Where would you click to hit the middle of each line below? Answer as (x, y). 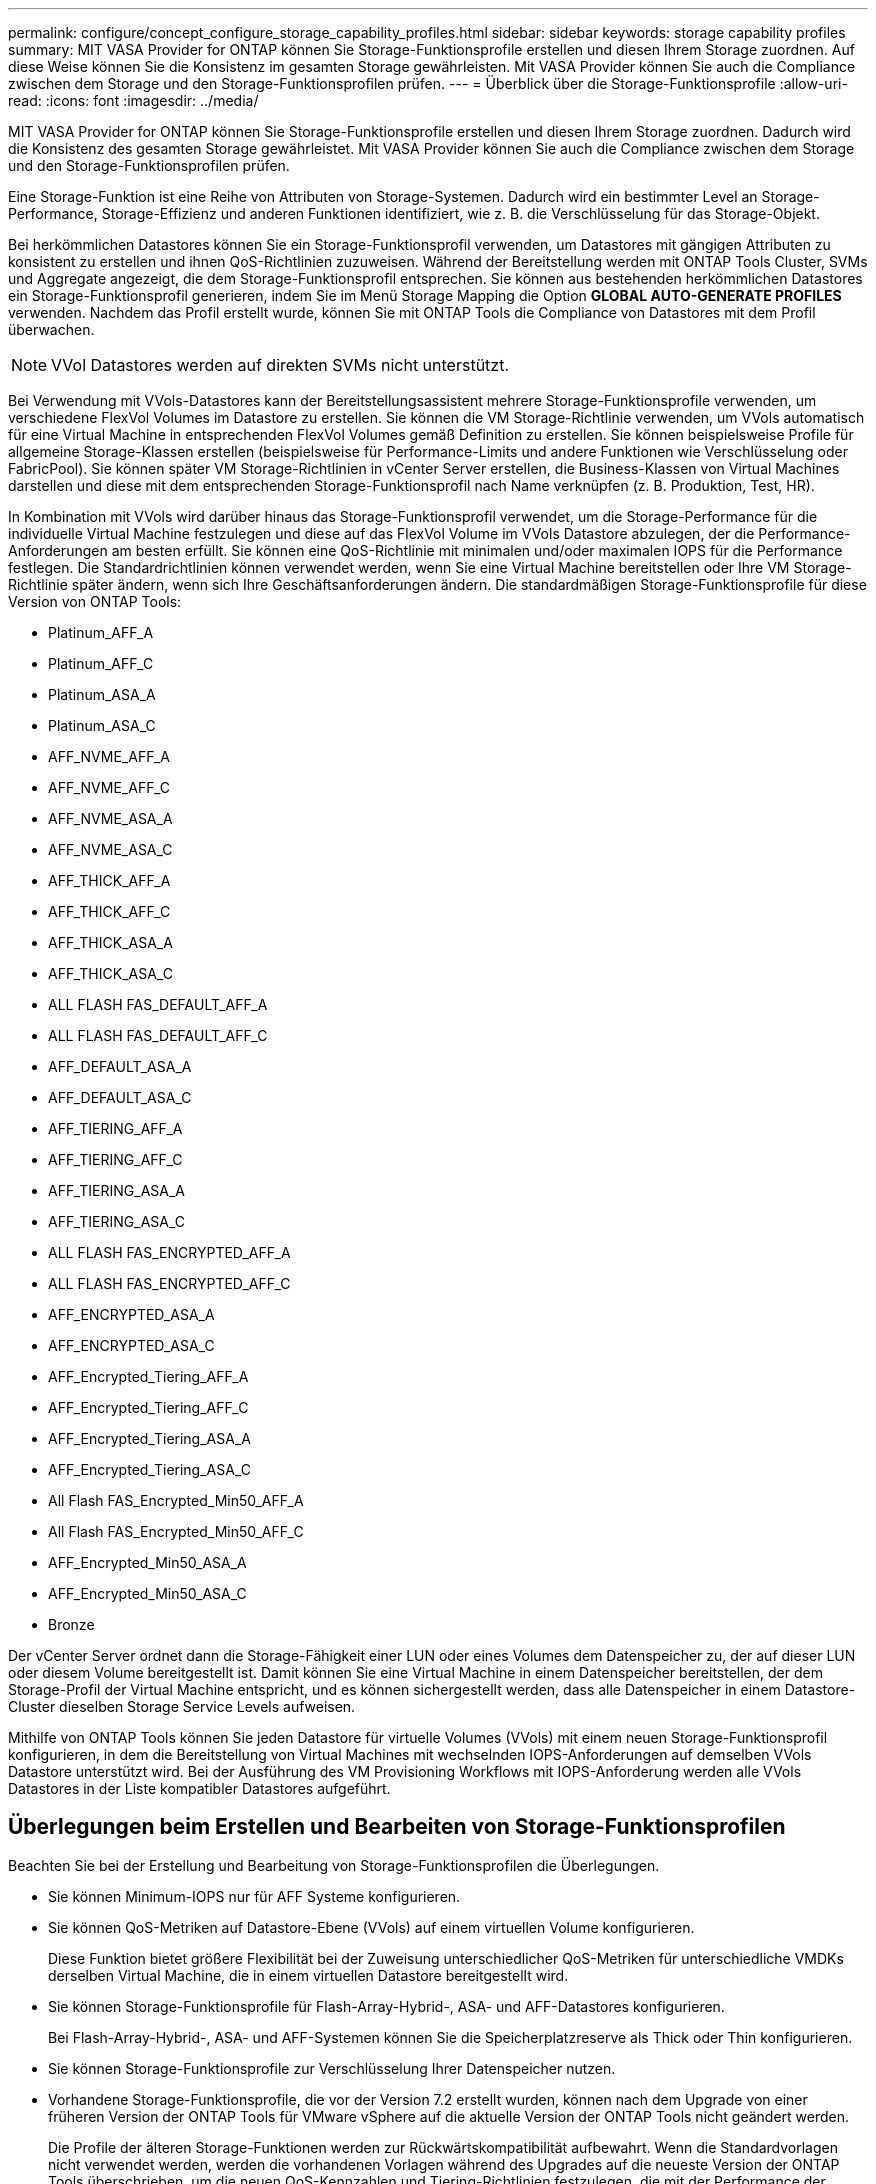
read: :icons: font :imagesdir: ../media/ (133, 100)
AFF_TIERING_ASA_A (117, 1190)
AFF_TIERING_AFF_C (115, 1159)
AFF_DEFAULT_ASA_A (120, 1066)
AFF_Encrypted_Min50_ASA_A (147, 1562)
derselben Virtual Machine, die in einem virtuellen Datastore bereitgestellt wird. (308, 1975)
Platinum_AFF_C (101, 663)
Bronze (71, 1624)
